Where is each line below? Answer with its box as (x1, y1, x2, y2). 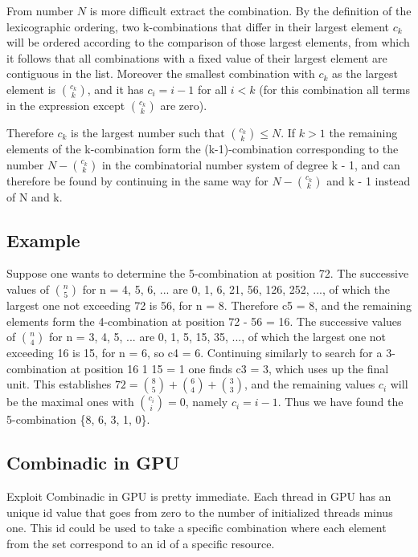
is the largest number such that (71, 124, 225, 140)
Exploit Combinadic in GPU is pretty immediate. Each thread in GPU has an (6, 488, 391, 505)
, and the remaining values (244, 376, 375, 392)
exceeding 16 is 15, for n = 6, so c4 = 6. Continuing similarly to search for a (6, 344, 383, 361)
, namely (185, 393, 228, 410)
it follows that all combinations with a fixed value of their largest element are (6, 49, 387, 66)
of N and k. (6, 188, 63, 205)
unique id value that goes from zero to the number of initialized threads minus (6, 503, 393, 520)
